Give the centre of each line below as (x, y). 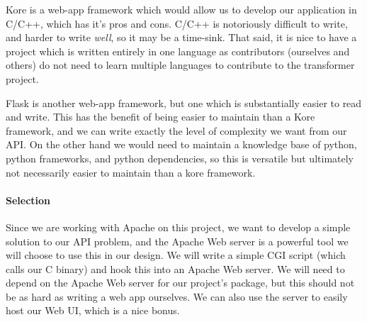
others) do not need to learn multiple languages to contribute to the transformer (180, 65)
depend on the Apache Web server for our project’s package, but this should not (180, 283)
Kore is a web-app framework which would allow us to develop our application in (181, 9)
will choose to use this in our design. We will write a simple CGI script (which (176, 255)
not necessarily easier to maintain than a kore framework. (131, 172)
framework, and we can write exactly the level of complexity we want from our (176, 130)
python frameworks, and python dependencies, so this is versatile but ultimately (180, 158)
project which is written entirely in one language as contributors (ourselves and (178, 51)
